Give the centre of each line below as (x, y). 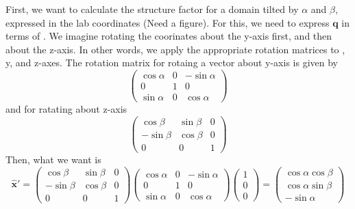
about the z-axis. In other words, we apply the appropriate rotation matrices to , (175, 49)
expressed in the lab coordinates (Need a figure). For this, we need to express (168, 22)
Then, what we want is (53, 159)
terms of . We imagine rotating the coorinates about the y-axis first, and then (169, 36)
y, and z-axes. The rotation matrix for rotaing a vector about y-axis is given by (172, 62)
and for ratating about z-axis (66, 109)
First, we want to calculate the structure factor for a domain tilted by (152, 9)
